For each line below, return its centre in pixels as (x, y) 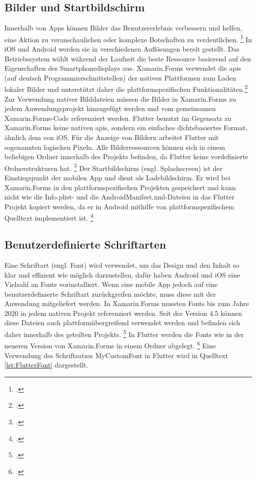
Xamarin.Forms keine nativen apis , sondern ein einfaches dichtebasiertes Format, (126, 127)
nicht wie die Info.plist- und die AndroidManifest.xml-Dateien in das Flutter (120, 197)
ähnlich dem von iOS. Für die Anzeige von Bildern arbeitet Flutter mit (112, 137)
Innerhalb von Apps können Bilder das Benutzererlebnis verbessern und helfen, (123, 28)
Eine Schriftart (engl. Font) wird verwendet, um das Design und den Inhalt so (122, 265)
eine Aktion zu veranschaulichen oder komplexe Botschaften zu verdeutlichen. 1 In (128, 38)
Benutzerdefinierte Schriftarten (85, 244)
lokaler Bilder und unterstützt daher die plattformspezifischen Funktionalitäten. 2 (126, 88)
